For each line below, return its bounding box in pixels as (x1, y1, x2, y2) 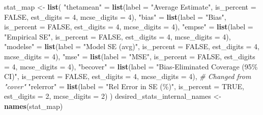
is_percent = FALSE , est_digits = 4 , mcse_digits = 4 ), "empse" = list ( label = (4, 21, 253, 32)
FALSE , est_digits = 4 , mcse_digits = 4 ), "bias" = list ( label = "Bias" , (4, 11, 226, 22)
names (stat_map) (4, 100, 63, 111)
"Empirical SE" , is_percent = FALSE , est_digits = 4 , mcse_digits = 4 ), (4, 31, 231, 42)
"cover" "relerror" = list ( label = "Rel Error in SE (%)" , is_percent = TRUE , (4, 81, 244, 91)
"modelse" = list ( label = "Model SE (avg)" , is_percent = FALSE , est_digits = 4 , (4, 41, 259, 52)
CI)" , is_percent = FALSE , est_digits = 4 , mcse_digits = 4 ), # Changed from (4, 71, 251, 82)
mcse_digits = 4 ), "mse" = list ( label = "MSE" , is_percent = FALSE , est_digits (4, 51, 255, 61)
